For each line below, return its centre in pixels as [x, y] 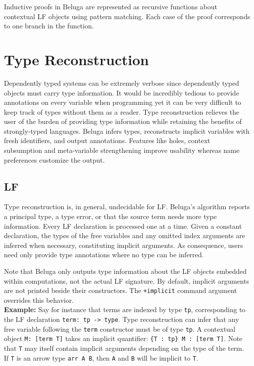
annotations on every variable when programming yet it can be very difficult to [123, 102]
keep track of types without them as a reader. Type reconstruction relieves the [122, 111]
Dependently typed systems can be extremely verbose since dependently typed [122, 83]
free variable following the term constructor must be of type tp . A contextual [120, 329]
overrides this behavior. [39, 300]
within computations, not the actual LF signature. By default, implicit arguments [127, 281]
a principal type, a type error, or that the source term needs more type [110, 216]
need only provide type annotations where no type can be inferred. [104, 255]
